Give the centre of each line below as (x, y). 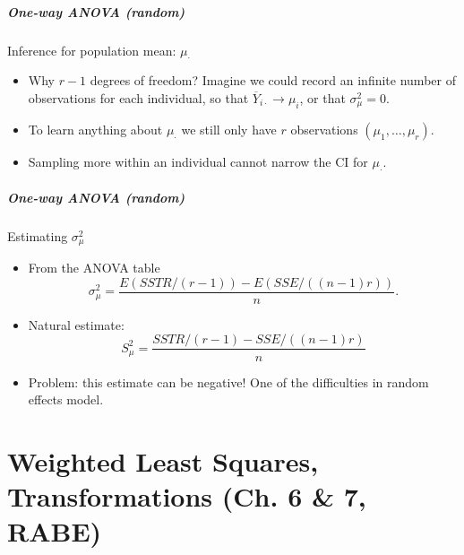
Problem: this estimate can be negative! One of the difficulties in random (228, 382)
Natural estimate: (76, 324)
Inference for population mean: (92, 50)
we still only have (229, 130)
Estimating (38, 235)
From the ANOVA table (94, 268)
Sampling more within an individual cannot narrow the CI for (198, 162)
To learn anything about (95, 130)
